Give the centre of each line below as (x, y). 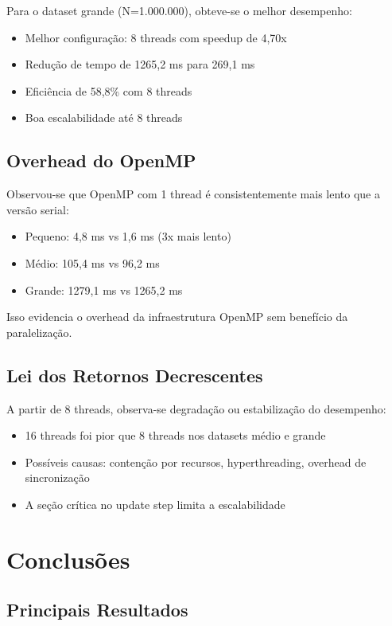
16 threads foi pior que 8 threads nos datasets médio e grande (175, 435)
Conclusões (68, 559)
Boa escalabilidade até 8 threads (104, 117)
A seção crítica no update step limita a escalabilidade (155, 504)
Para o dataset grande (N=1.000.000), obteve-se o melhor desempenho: (179, 10)
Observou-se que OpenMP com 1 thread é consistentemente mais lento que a (193, 194)
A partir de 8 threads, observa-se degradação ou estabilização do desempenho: (196, 408)
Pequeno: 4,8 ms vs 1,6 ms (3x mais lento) (128, 236)
